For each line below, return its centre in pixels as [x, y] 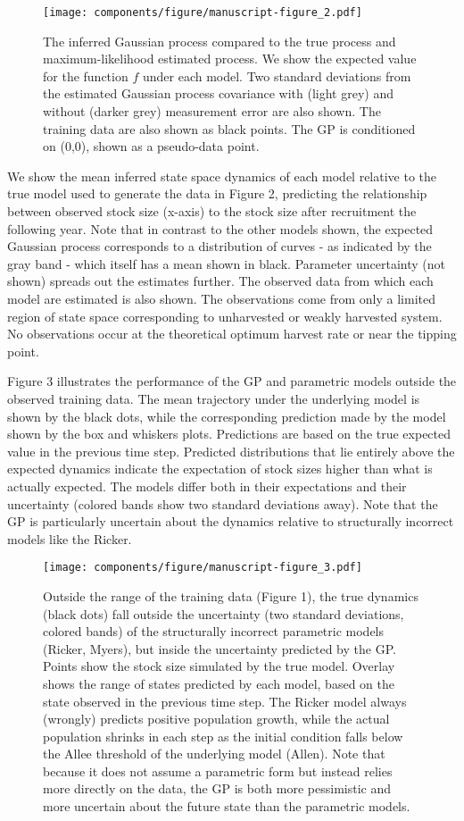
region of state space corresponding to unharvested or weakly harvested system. [225, 316]
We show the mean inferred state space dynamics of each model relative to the [222, 176]
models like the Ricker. [70, 538]
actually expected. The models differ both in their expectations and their [207, 486]
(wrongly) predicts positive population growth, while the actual [216, 719]
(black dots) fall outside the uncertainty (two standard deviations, [224, 613]
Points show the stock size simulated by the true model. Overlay [219, 666]
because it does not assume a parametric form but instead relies [218, 771]
